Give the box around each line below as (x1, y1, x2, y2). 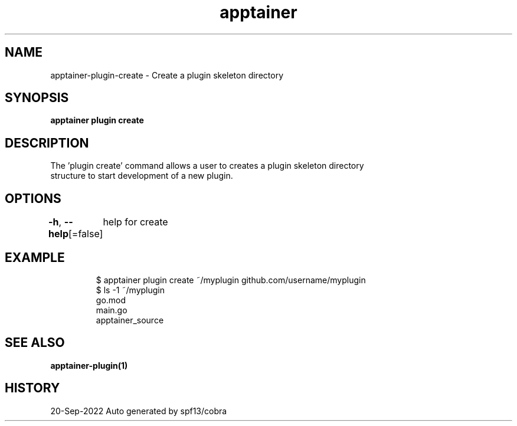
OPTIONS (5, 191, 61, 206)
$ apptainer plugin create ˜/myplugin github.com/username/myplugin (96, 274, 366, 285)
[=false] (68, 228, 103, 240)
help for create (103, 216, 168, 228)
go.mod (96, 294, 126, 305)
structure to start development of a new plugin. (50, 171, 233, 181)
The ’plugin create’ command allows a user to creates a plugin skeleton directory (50, 160, 364, 171)
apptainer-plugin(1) (50, 360, 128, 371)
